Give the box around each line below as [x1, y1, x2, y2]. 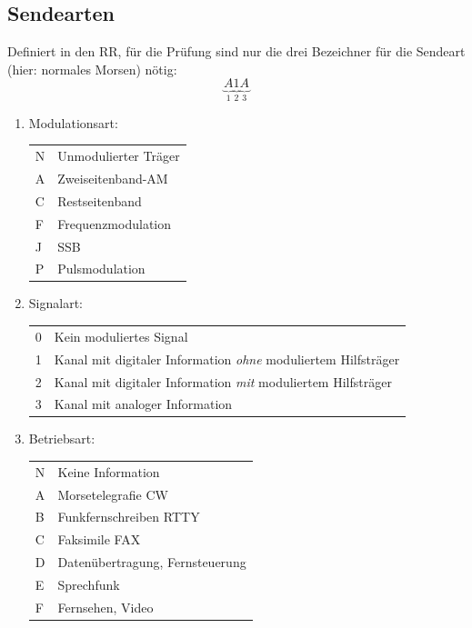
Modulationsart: [28, 113, 118, 132]
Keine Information [57, 462, 160, 481]
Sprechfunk [57, 575, 120, 594]
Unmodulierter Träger [57, 146, 180, 165]
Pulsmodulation [57, 259, 146, 278]
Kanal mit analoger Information [54, 394, 233, 414]
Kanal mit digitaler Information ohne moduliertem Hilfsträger [54, 349, 400, 368]
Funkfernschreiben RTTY [57, 507, 200, 526]
